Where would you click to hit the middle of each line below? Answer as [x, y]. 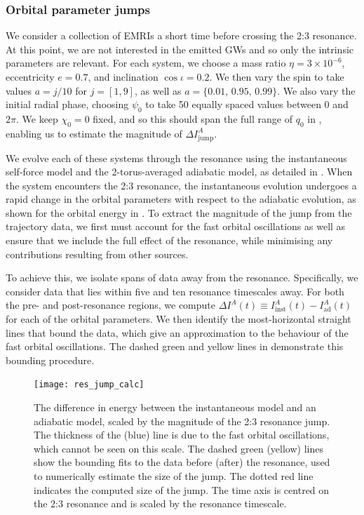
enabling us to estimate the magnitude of [94, 133]
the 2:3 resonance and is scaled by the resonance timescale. [160, 503]
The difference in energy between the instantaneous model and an [175, 407]
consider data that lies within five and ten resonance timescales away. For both [175, 291]
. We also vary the [316, 90]
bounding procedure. [50, 360]
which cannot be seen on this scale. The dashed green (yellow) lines [178, 448]
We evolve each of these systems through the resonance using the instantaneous [176, 158]
